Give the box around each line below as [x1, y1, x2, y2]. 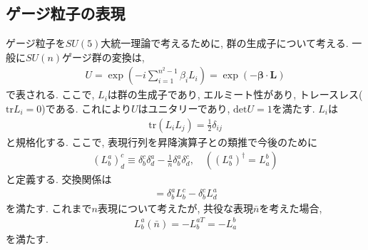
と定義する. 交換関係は [6, 172, 112, 187]
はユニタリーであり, [138, 101, 230, 116]
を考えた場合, [259, 200, 322, 215]
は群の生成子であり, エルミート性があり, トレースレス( [107, 87, 363, 102]
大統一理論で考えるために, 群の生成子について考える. [101, 36, 349, 51]
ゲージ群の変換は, [62, 49, 145, 64]
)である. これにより [41, 101, 131, 116]
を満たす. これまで [6, 200, 92, 215]
